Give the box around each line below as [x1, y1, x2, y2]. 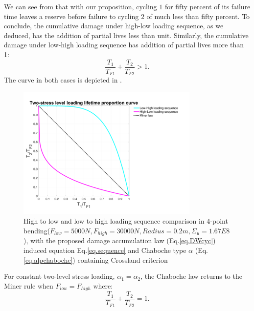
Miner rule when [4, 280, 53, 290]
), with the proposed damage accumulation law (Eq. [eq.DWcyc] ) [23, 235, 216, 246]
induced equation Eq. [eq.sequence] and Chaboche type [23, 245, 186, 255]
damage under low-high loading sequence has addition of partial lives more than [4, 40, 244, 50]
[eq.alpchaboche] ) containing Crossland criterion [23, 254, 168, 265]
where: [93, 280, 113, 290]
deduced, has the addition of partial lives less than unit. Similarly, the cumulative [4, 30, 249, 40]
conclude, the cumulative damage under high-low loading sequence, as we [4, 21, 224, 31]
